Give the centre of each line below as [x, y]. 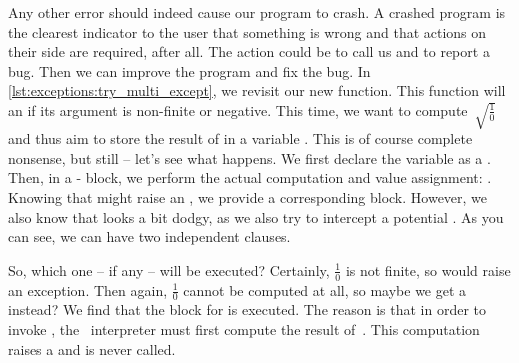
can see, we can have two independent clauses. [149, 236]
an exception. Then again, [88, 289]
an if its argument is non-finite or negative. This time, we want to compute [238, 109]
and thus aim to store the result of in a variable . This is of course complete [240, 138]
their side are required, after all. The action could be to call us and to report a [249, 51]
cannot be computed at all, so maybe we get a [325, 289]
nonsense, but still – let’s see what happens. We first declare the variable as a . [249, 157]
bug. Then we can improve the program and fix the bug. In [189, 70]
